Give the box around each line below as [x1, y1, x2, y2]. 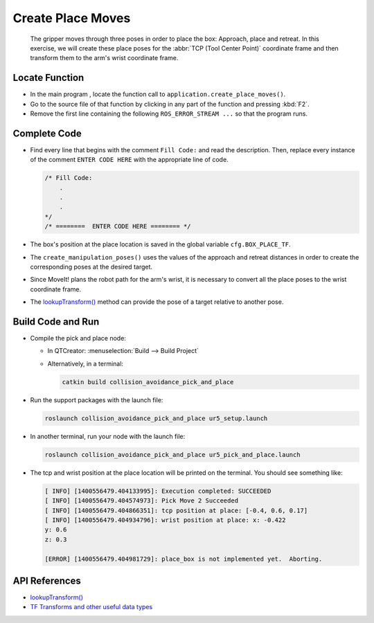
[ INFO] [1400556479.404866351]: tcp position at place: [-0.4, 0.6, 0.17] [44, 506, 308, 514]
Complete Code [12, 127, 82, 139]
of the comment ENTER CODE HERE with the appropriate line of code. [30, 156, 229, 164]
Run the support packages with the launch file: [30, 395, 163, 404]
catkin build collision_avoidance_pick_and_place [62, 378, 234, 386]
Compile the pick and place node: [30, 334, 126, 343]
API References [12, 575, 81, 586]
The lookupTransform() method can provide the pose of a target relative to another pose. [30, 298, 284, 306]
